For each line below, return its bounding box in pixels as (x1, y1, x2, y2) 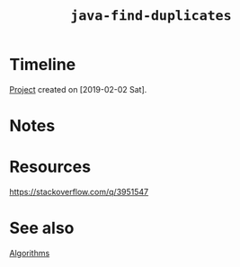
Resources (9, 156, 92, 177)
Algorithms (9, 248, 50, 258)
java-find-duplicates (70, 7, 232, 24)
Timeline (9, 55, 76, 75)
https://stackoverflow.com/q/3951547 (9, 187, 149, 198)
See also (9, 218, 75, 238)
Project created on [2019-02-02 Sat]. (9, 84, 147, 94)
